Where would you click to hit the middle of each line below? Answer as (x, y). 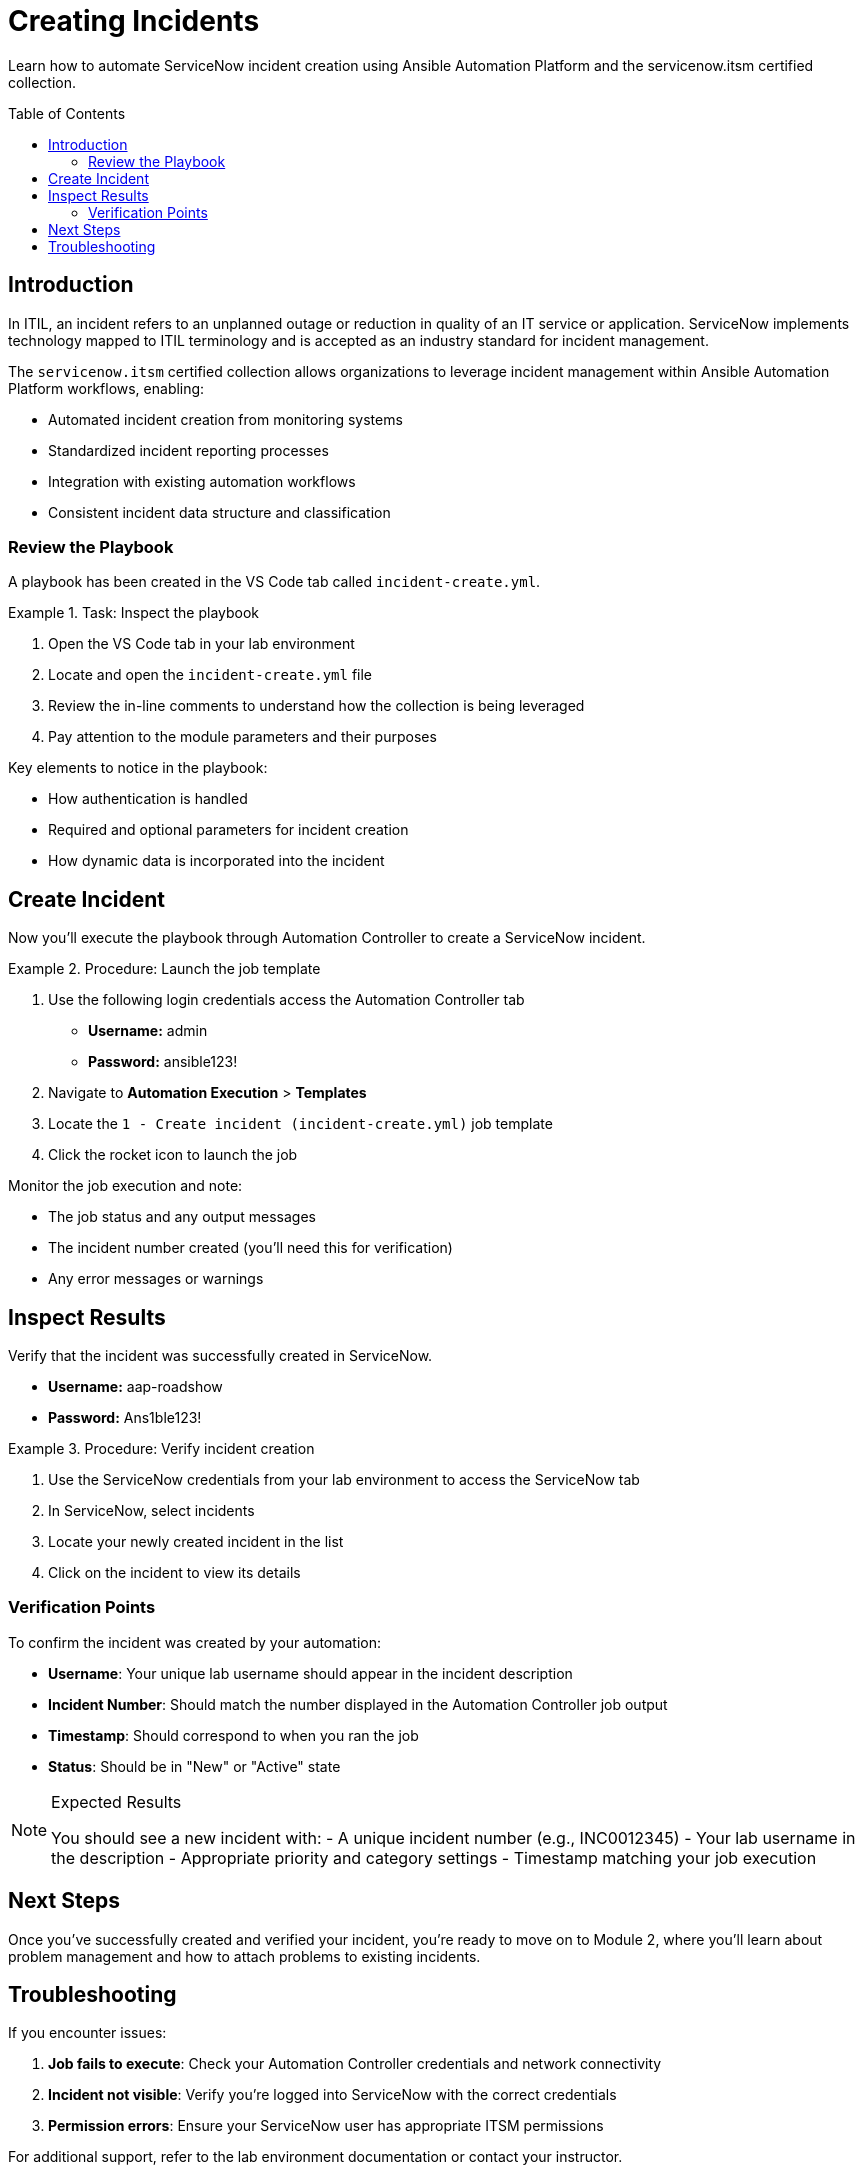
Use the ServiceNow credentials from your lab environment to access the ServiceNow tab (344, 1480)
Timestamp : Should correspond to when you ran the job (233, 1735)
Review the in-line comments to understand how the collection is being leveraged (316, 706)
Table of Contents (67, 113)
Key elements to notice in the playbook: (138, 768)
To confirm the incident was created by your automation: (195, 1642)
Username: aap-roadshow (135, 1387)
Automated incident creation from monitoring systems (225, 419)
